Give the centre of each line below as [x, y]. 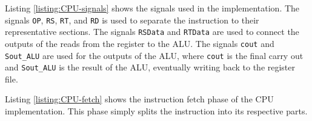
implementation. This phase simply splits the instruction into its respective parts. [156, 111]
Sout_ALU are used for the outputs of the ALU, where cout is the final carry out [154, 55]
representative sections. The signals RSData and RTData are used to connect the [152, 32]
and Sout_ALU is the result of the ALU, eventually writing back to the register [150, 67]
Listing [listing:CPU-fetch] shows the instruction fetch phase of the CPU [139, 99]
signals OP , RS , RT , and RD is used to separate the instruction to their [132, 20]
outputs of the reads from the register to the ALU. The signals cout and [140, 43]
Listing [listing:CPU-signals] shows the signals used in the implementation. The [152, 8]
